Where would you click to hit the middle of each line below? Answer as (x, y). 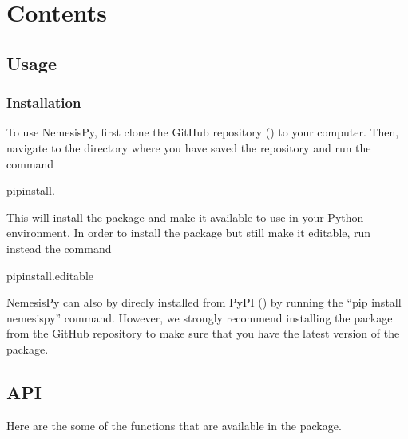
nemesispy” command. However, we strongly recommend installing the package (200, 317)
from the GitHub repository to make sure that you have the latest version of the (203, 333)
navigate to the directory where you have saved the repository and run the (189, 147)
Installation (44, 103)
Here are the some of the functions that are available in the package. (174, 425)
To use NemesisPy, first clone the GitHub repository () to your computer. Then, (203, 132)
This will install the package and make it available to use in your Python (185, 217)
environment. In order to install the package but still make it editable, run (189, 233)
